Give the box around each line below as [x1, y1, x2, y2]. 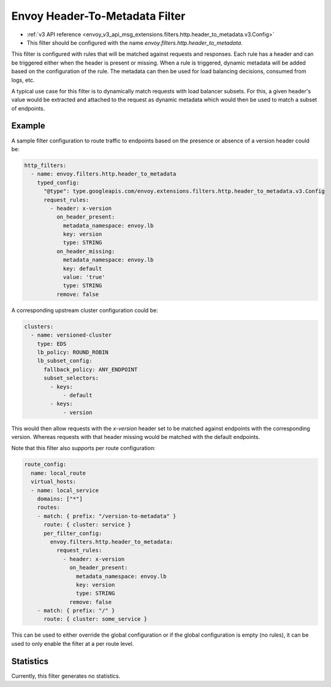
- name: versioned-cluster [31, 332, 112, 339]
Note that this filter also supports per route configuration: [11, 444, 156, 452]
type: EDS [37, 340, 67, 347]
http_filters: [24, 161, 67, 169]
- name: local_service [31, 487, 99, 494]
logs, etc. [11, 76, 35, 83]
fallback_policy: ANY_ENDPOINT [44, 366, 138, 373]
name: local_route [31, 470, 86, 476]
